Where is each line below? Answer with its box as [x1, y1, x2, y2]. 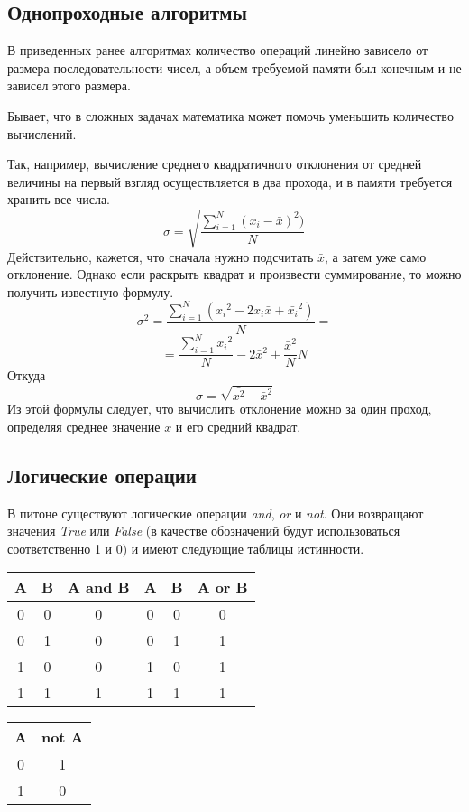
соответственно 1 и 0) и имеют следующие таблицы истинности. [7, 538, 364, 557]
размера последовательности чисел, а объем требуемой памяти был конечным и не [7, 58, 462, 77]
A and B [68, 576, 130, 598]
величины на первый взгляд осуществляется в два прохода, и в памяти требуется [7, 172, 453, 191]
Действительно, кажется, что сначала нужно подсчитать [7, 247, 314, 266]
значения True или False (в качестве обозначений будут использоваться [7, 521, 400, 540]
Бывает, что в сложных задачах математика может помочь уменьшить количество [7, 106, 454, 125]
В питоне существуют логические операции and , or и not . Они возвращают [7, 503, 424, 522]
